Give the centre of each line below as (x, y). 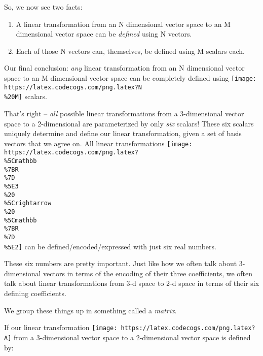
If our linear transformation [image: (61, 327)
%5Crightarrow (28, 203)
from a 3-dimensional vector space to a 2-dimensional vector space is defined (132, 337)
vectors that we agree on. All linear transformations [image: (98, 143)
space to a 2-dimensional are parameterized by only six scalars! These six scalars (129, 123)
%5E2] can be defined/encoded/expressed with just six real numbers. (110, 246)
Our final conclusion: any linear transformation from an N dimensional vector (124, 68)
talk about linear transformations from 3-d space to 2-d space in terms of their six (132, 283)
